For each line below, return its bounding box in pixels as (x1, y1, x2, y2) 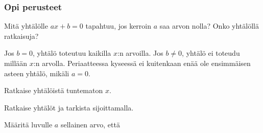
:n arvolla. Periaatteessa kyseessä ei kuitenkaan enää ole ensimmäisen (33, 58, 251, 68)
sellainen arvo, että (60, 119, 120, 130)
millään (4, 58, 28, 68)
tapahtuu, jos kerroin (85, 20, 152, 31)
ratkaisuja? (4, 30, 39, 41)
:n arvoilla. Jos (117, 48, 163, 58)
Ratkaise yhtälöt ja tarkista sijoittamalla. (4, 102, 134, 113)
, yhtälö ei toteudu (182, 48, 240, 58)
